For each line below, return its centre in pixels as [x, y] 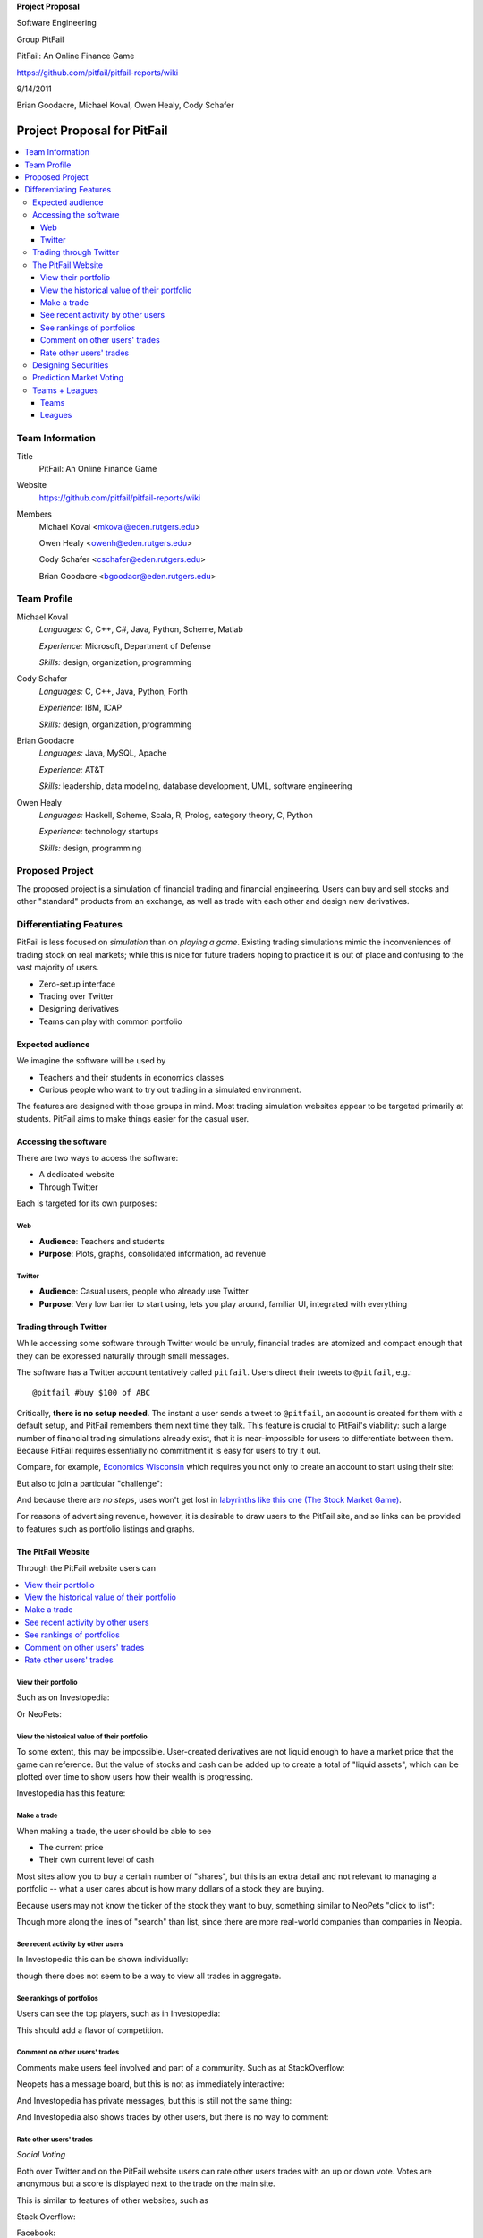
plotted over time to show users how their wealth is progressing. [135, 1776]
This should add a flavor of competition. [90, 2030]
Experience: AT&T [72, 769]
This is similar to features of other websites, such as [113, 2200]
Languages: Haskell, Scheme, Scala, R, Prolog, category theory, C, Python [176, 815]
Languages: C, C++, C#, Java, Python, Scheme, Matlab [141, 629]
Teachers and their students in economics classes [131, 1077]
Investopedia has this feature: [71, 1793]
